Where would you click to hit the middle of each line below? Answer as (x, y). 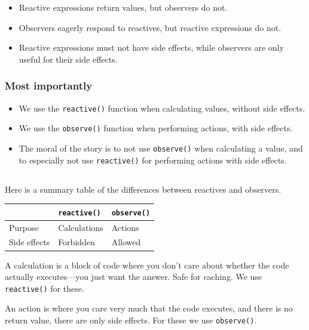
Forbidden (77, 242)
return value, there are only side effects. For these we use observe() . (131, 320)
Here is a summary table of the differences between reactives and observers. (143, 189)
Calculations (81, 227)
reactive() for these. (45, 288)
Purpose (24, 227)
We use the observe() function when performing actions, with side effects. (156, 128)
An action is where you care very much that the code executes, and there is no (149, 308)
